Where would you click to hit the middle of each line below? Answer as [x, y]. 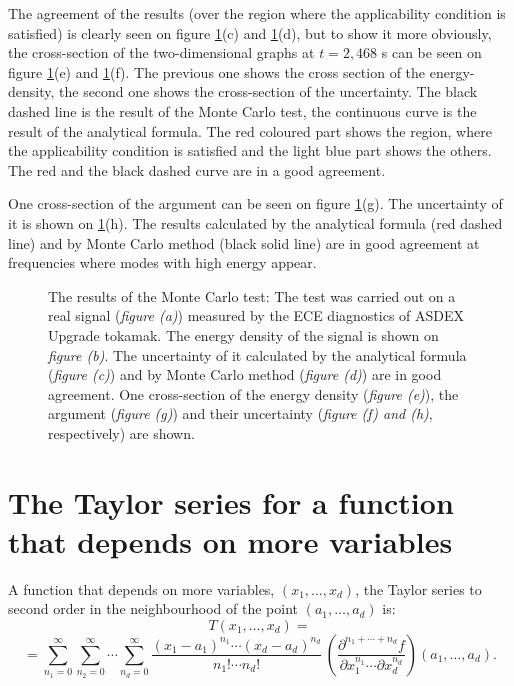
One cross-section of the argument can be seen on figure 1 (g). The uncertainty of [255, 203]
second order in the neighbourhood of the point [153, 608]
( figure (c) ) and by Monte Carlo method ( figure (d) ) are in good [245, 374]
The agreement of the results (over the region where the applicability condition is [257, 13]
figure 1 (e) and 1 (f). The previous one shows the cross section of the [217, 71]
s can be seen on [431, 52]
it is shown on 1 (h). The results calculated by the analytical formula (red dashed [255, 222]
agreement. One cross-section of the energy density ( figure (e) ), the [253, 393]
